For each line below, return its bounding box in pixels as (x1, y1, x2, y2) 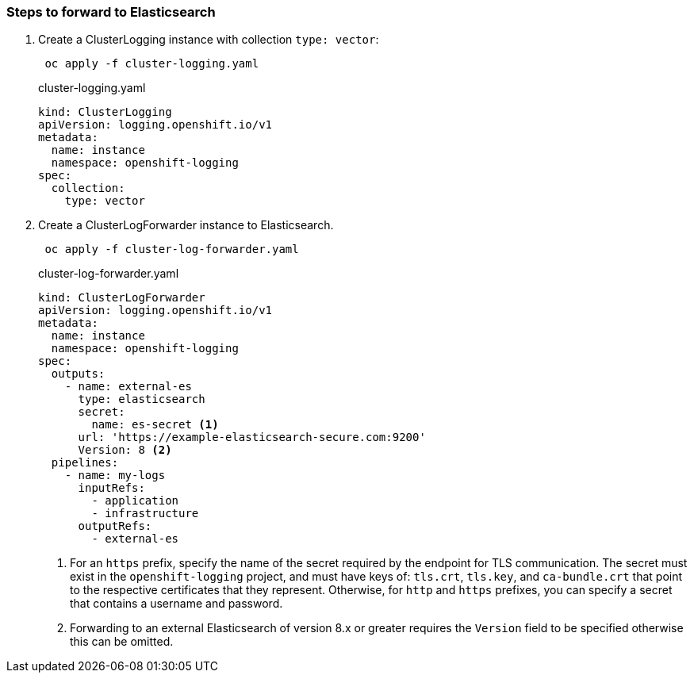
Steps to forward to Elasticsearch (6, 4, 216, 20)
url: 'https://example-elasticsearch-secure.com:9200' (78, 431, 426, 444)
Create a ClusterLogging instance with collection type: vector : (38, 33, 379, 47)
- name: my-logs (64, 469, 166, 482)
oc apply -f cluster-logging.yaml (44, 57, 259, 71)
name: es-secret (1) (91, 418, 219, 432)
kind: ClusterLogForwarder (38, 291, 205, 305)
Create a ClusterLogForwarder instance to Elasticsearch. (38, 218, 334, 232)
